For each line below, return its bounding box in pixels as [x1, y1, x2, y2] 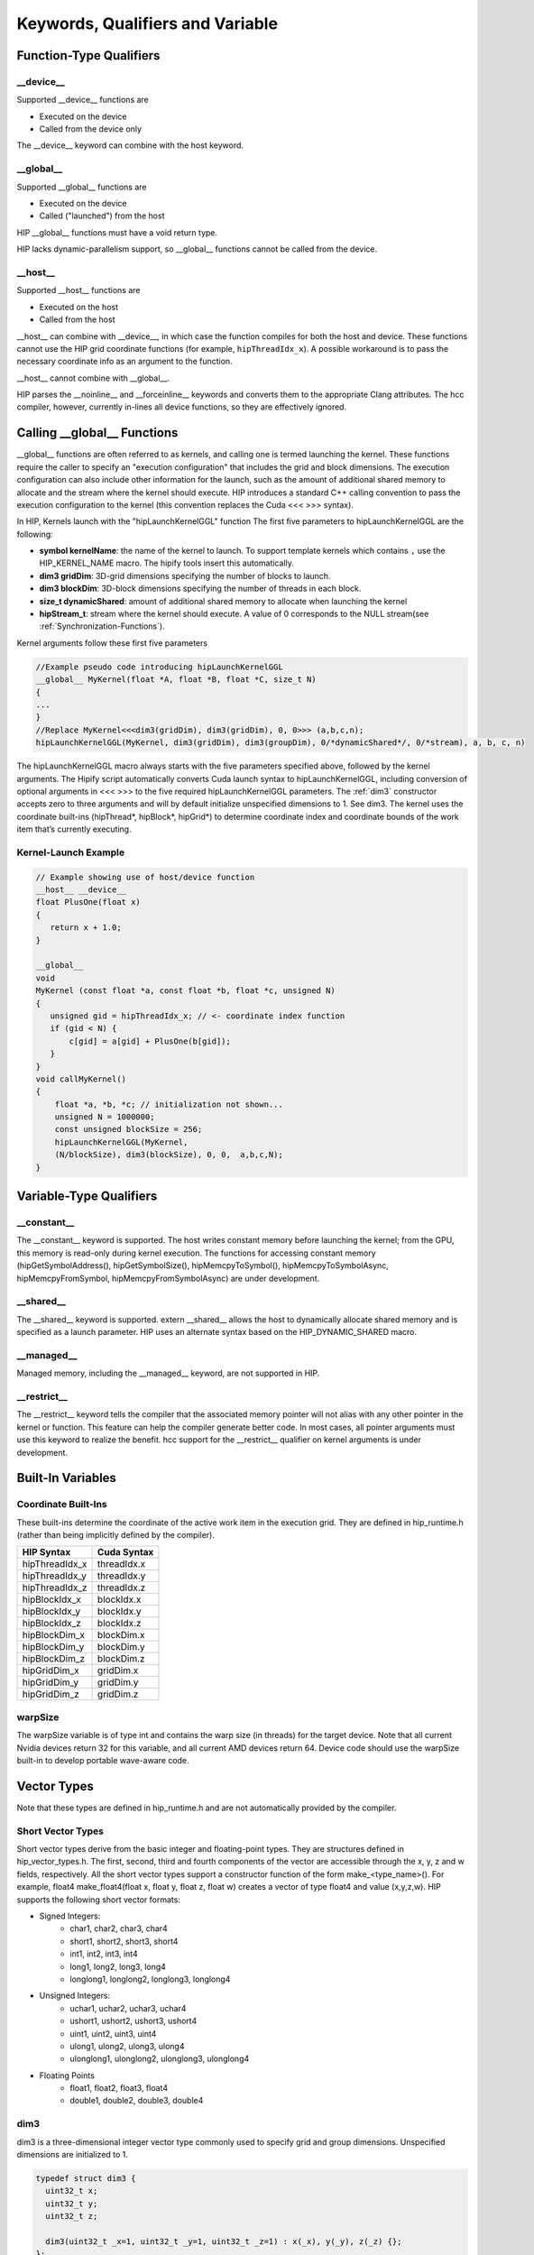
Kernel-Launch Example [16, 846, 125, 859]
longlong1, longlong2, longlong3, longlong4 [69, 1974, 231, 1984]
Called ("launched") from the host [39, 210, 165, 221]
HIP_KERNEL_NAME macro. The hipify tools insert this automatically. [39, 557, 295, 568]
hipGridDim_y [22, 1676, 79, 1689]
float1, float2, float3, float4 [69, 2083, 169, 2094]
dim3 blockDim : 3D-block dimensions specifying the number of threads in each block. [39, 583, 362, 594]
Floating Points [39, 2070, 95, 2081]
